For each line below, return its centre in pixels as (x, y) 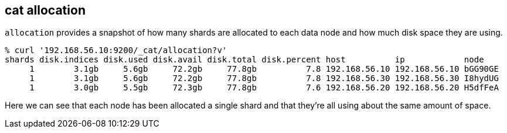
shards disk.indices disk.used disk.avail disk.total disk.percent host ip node (244, 60)
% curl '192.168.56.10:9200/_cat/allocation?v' (116, 50)
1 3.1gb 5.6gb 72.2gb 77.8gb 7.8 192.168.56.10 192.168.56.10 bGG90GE (264, 69)
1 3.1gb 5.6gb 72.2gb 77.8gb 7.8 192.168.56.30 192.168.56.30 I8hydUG (264, 78)
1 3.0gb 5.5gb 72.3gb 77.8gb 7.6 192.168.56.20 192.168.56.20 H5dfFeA (264, 88)
